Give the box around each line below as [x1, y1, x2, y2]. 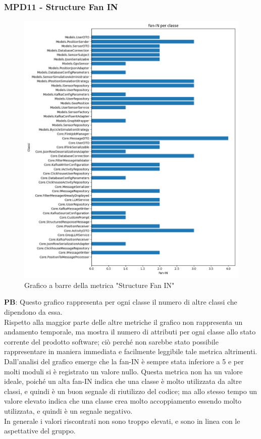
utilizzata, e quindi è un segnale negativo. [4, 405, 133, 416]
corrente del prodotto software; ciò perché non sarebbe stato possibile [4, 336, 219, 347]
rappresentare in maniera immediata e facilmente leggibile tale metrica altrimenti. [4, 346, 257, 357]
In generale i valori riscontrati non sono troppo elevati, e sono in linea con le [4, 415, 240, 426]
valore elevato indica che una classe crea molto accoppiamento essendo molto [4, 396, 242, 406]
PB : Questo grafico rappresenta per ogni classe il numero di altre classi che [4, 297, 237, 307]
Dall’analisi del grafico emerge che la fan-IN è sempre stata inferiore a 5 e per [4, 356, 244, 366]
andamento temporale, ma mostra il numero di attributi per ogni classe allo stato [4, 326, 256, 337]
